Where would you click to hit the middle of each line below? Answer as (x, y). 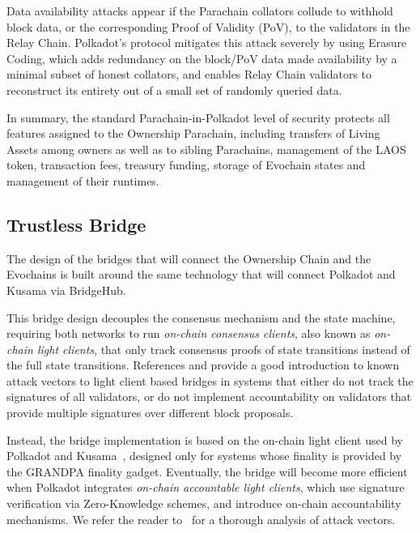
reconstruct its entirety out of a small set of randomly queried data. (174, 90)
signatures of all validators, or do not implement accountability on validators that (209, 397)
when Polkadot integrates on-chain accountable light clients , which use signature (206, 487)
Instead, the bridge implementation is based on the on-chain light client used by (205, 439)
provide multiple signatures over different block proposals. (150, 413)
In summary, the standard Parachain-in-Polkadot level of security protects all (198, 117)
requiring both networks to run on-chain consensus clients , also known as (189, 333)
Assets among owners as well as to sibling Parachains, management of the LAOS (206, 149)
